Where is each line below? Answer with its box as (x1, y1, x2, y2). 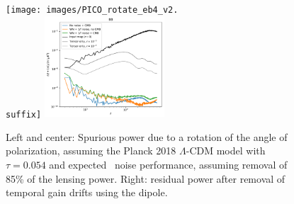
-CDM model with (186, 143, 266, 158)
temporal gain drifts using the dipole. (6, 185, 168, 200)
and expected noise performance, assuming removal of (49, 157, 288, 172)
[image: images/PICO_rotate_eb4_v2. (6, 5, 179, 15)
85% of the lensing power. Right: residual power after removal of (6, 171, 285, 186)
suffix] (6, 109, 42, 120)
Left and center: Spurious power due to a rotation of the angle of (6, 129, 288, 144)
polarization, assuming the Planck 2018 (6, 143, 176, 158)
